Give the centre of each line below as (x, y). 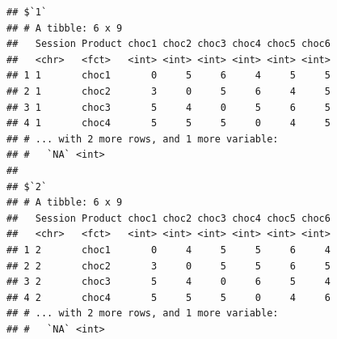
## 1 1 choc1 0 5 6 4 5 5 (168, 76)
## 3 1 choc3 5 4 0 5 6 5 (168, 107)
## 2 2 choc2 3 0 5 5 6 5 (168, 266)
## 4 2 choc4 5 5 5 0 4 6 (168, 297)
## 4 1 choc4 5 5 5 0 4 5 (168, 123)
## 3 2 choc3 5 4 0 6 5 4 (168, 282)
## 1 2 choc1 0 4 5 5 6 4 (168, 250)
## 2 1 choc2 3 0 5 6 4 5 (168, 91)
